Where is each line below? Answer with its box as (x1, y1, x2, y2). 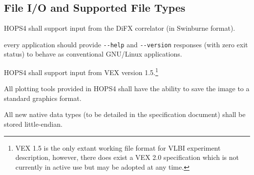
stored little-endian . (4, 119, 63, 129)
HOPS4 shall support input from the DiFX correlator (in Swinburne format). (4, 23, 235, 33)
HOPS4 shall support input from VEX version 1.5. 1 (4, 66, 158, 77)
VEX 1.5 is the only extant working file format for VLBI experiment (15, 142, 221, 153)
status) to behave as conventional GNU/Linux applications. (4, 49, 182, 59)
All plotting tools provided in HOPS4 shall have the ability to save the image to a (4, 83, 250, 94)
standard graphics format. (4, 93, 82, 103)
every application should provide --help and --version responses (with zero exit (4, 39, 248, 49)
